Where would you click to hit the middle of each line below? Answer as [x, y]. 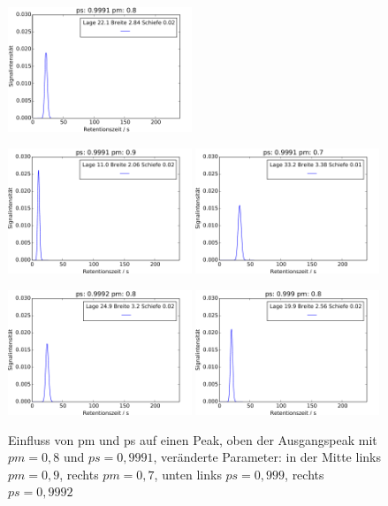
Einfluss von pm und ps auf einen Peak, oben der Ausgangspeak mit [193, 439]
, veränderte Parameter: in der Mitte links [267, 457]
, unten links [188, 474]
